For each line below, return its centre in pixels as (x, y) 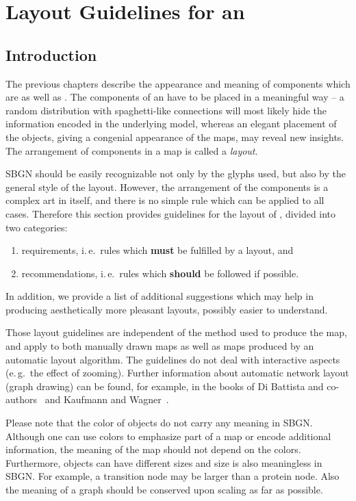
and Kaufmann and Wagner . (107, 399)
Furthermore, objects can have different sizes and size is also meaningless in (164, 462)
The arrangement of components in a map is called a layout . (132, 150)
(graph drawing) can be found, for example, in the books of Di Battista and (165, 386)
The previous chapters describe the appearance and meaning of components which (178, 83)
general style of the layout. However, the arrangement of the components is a (167, 187)
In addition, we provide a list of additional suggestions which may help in (160, 296)
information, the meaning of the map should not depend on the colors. (153, 449)
